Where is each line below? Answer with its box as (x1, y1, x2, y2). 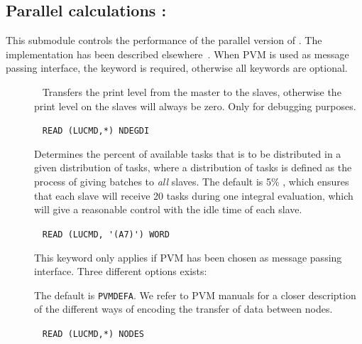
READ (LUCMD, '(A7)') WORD (42, 229, 170, 240)
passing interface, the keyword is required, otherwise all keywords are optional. (6, 60, 348, 75)
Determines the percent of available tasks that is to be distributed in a (34, 146, 341, 161)
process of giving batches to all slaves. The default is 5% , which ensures (34, 174, 349, 189)
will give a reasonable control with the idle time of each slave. (34, 202, 302, 217)
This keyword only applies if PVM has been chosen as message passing (34, 249, 342, 264)
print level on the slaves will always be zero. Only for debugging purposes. (34, 98, 356, 113)
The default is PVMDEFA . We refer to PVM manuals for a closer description (34, 287, 356, 302)
